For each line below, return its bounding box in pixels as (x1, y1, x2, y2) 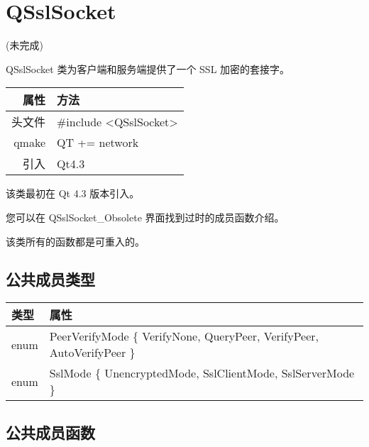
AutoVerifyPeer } (49, 344, 136, 361)
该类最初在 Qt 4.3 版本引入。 (6, 186, 140, 201)
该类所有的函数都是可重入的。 (6, 233, 145, 248)
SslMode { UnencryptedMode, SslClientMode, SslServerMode (49, 365, 355, 382)
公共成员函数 (6, 421, 95, 443)
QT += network (57, 134, 139, 151)
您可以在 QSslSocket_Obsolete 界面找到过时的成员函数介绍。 (6, 209, 285, 224)
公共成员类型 (6, 268, 95, 290)
